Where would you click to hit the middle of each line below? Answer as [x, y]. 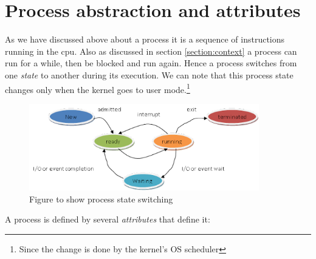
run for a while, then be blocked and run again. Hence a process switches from [151, 63]
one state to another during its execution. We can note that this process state [149, 74]
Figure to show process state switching [101, 199]
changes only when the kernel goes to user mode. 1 [98, 88]
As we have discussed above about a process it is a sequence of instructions [145, 39]
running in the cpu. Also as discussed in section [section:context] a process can [151, 51]
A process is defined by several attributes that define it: [108, 219]
